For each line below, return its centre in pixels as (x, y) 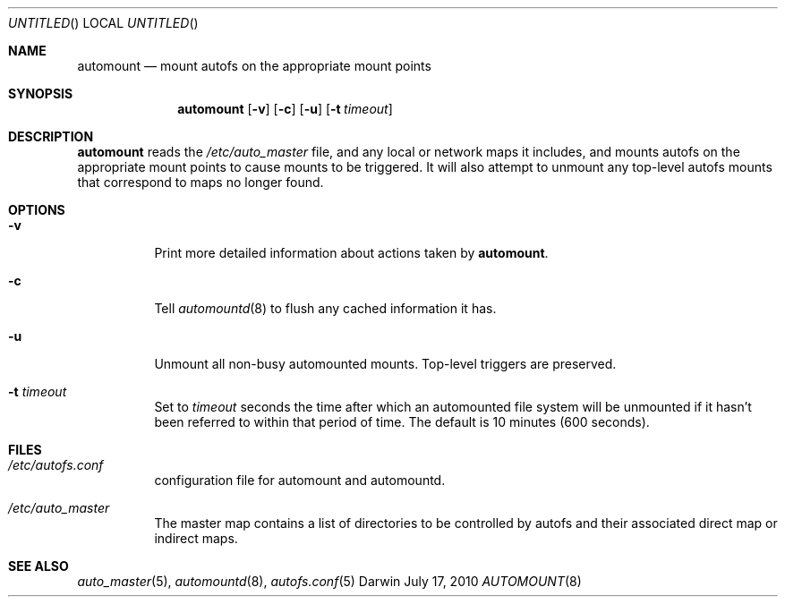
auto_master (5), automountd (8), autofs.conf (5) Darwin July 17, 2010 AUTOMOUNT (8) (329, 581)
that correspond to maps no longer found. (201, 182)
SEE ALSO (38, 566)
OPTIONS (37, 210)
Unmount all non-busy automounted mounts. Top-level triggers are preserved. (385, 364)
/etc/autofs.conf (56, 465)
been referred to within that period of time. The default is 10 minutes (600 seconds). (402, 422)
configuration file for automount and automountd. (300, 480)
